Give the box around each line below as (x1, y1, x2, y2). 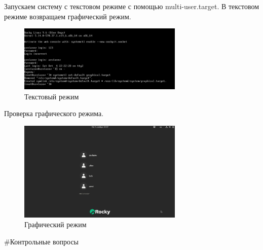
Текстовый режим (24, 91, 79, 101)
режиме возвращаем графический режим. (4, 11, 131, 21)
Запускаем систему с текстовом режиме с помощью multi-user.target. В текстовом (4, 1, 259, 11)
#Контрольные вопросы (4, 236, 79, 247)
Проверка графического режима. (4, 108, 104, 119)
